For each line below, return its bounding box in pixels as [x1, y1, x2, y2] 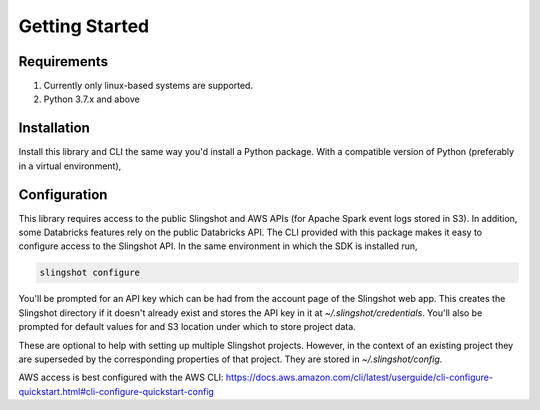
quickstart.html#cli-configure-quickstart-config [18, 385, 215, 397]
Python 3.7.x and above [43, 93, 140, 105]
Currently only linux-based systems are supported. [43, 80, 254, 92]
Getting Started [18, 15, 150, 37]
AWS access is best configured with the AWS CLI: [18, 371, 224, 384]
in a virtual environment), [18, 160, 122, 172]
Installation [18, 120, 90, 137]
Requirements [18, 53, 109, 70]
